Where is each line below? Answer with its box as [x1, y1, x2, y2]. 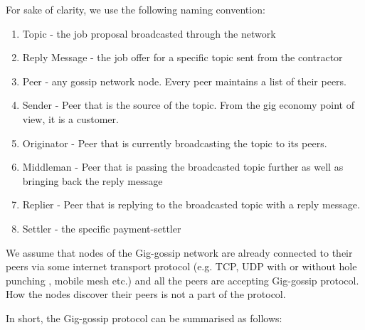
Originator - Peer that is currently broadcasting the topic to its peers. [22, 135, 327, 150]
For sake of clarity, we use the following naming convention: [6, 2, 265, 16]
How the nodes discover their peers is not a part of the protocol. [6, 287, 286, 302]
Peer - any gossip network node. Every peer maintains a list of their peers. [22, 73, 347, 88]
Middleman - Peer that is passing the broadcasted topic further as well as [22, 159, 344, 174]
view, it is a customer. [22, 111, 119, 126]
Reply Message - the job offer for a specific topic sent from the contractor [22, 50, 343, 65]
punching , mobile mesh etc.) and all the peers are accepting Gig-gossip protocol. [6, 272, 359, 287]
